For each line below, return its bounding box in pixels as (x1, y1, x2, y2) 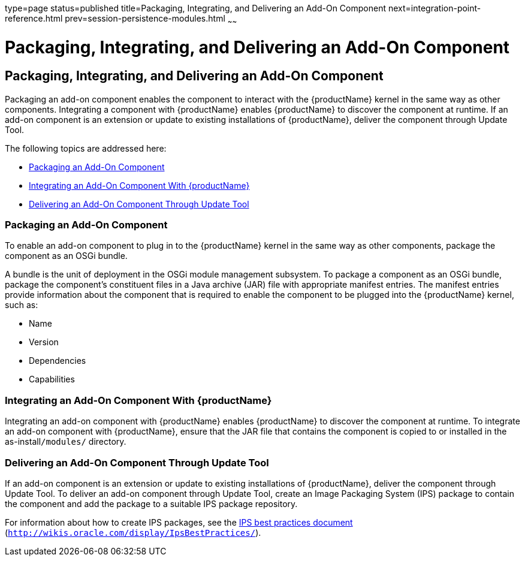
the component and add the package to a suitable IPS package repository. (5, 498, 298, 509)
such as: (5, 300, 38, 310)
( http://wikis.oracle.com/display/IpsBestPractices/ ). (5, 527, 261, 538)
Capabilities (29, 374, 75, 385)
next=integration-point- (388, 3, 481, 13)
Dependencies (29, 355, 86, 366)
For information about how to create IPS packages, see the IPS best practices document (5, 517, 353, 527)
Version (29, 337, 59, 348)
